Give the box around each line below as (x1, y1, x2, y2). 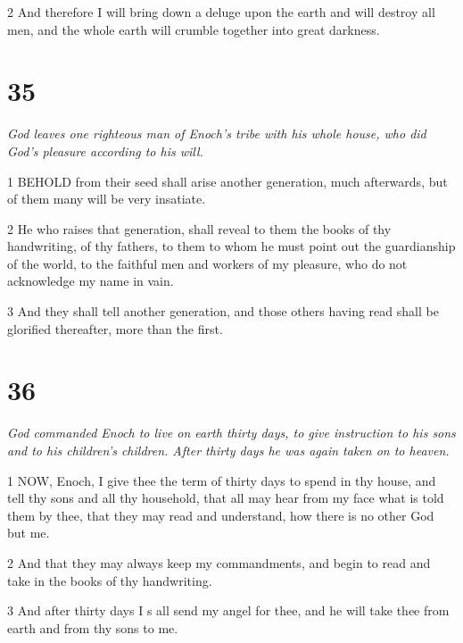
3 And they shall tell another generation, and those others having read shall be (7, 302, 439, 321)
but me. (7, 523, 50, 542)
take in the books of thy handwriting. (7, 571, 212, 589)
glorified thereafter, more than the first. (7, 319, 223, 338)
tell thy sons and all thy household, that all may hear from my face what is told (7, 489, 444, 507)
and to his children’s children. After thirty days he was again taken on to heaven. (7, 440, 450, 459)
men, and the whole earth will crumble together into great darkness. (7, 20, 380, 38)
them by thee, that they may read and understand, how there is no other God (7, 505, 434, 524)
